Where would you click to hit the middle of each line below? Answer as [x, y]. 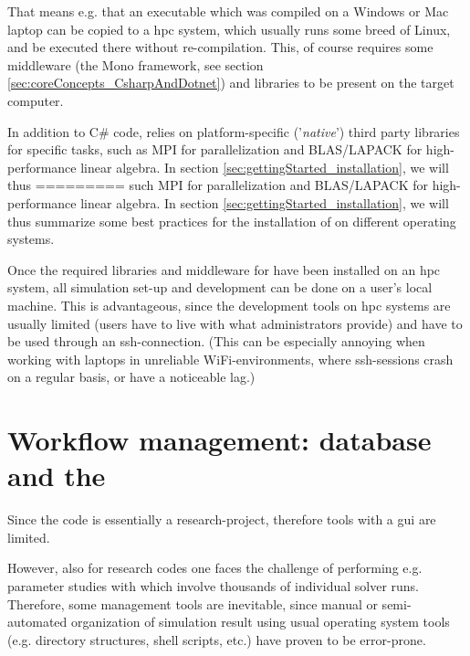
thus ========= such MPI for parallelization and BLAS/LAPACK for [218, 185]
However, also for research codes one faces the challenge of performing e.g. [215, 568]
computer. [36, 100]
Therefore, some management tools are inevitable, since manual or [193, 603]
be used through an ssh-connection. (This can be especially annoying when [216, 341]
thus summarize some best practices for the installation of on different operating [232, 221]
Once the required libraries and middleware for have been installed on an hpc [224, 269]
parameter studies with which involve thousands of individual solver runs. [213, 585]
